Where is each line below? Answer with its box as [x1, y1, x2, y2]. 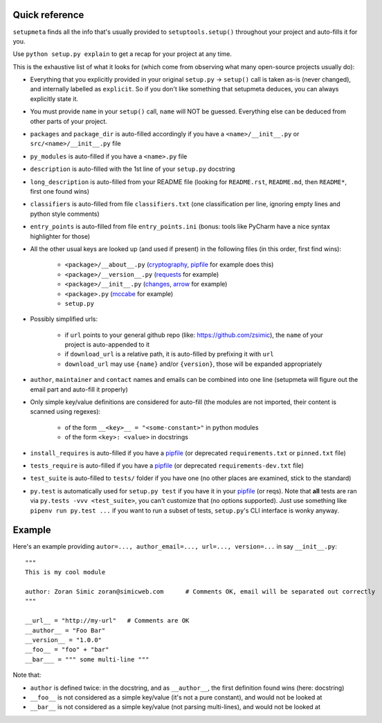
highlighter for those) [30, 232, 91, 240]
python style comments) [30, 210, 100, 218]
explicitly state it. [30, 94, 79, 103]
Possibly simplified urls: [30, 315, 98, 323]
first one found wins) [30, 187, 90, 195]
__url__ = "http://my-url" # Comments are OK [25, 616, 190, 625]
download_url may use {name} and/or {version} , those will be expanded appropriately [64, 360, 322, 368]
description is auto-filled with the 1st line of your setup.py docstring [30, 165, 235, 173]
